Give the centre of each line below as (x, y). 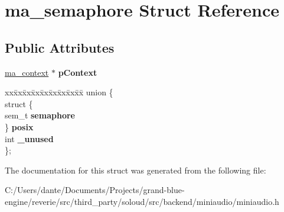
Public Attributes (60, 47)
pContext (78, 72)
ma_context (27, 72)
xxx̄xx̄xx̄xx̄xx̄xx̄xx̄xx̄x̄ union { (59, 92)
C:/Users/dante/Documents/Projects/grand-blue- (95, 190)
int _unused (29, 138)
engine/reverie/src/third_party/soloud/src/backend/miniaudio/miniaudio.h (142, 201)
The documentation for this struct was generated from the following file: (136, 170)
